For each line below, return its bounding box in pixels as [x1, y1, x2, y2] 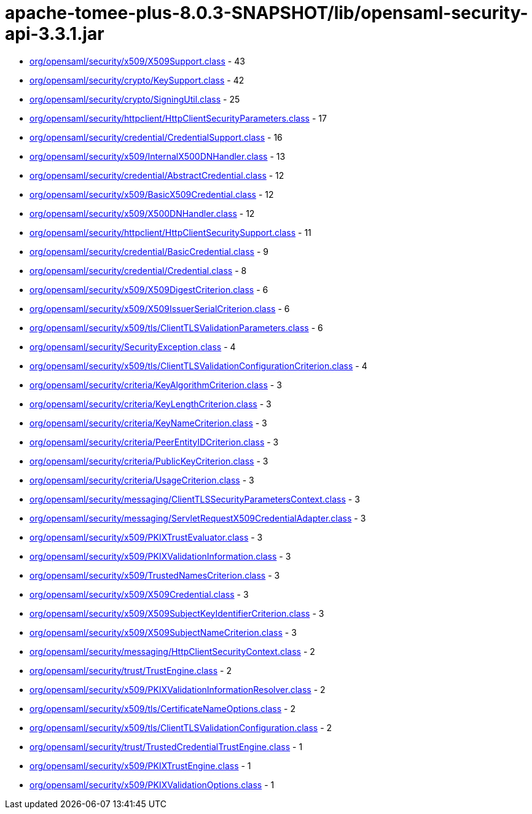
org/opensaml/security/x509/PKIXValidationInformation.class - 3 [29, 550, 291, 562]
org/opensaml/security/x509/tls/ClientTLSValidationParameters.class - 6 [29, 322, 323, 333]
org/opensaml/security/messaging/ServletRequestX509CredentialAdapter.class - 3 [29, 512, 366, 523]
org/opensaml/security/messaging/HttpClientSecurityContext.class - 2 [29, 646, 315, 657]
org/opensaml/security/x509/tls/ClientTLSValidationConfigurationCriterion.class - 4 [29, 360, 367, 371]
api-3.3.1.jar [5, 23, 104, 44]
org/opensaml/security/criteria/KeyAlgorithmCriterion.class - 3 [29, 379, 282, 390]
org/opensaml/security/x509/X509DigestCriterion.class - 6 [29, 284, 268, 295]
